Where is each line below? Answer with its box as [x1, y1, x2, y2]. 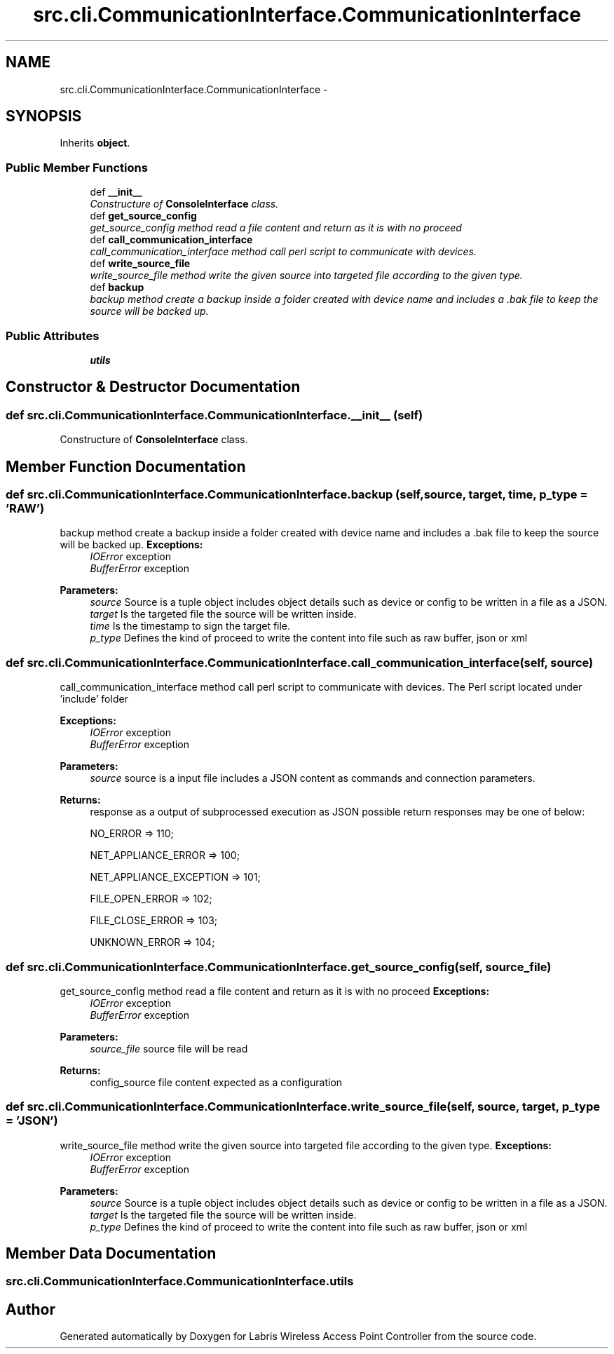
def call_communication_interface [90, 233, 253, 246]
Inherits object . [60, 137, 130, 149]
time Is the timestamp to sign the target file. [90, 620, 291, 632]
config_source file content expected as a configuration [90, 1076, 343, 1088]
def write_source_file [90, 257, 191, 270]
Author [6, 1300, 55, 1318]
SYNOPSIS [6, 107, 82, 126]
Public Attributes [6, 328, 100, 343]
